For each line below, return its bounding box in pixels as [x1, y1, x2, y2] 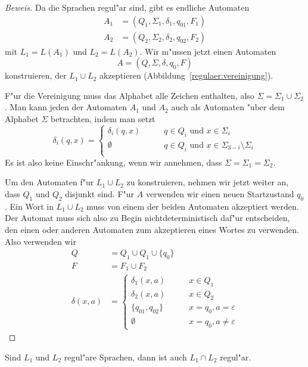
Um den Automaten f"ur [5, 176, 94, 188]
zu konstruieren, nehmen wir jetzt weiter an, [126, 176, 289, 188]
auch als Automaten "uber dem [171, 101, 285, 113]
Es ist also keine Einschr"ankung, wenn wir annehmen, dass [5, 155, 222, 168]
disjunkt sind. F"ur [65, 188, 135, 200]
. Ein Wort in [5, 200, 54, 212]
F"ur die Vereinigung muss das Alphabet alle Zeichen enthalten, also [5, 89, 254, 101]
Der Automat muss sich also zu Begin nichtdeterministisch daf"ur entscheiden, [5, 212, 290, 224]
